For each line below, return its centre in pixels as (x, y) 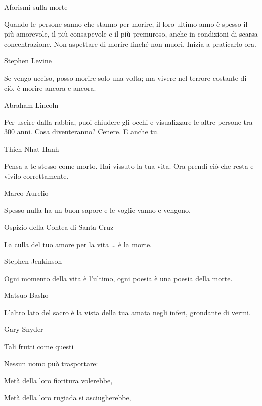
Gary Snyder (24, 329)
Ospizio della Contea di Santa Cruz (59, 227)
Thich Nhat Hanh (32, 148)
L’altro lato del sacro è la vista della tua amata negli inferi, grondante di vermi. (127, 312)
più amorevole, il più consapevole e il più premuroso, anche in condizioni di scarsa (131, 34)
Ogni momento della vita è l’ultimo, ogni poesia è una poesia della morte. (118, 278)
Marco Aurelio (26, 193)
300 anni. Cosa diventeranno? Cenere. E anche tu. (82, 132)
